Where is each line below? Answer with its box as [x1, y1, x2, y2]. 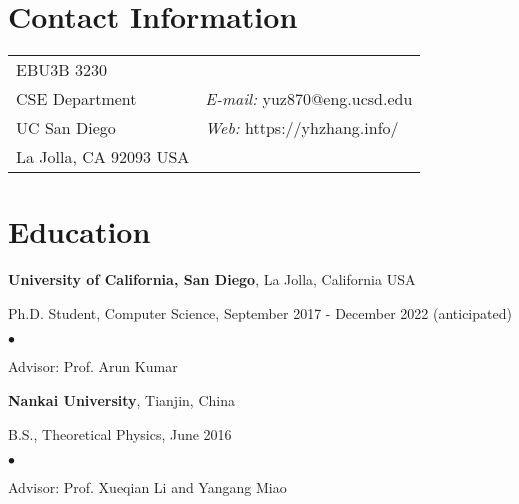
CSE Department [16, 87, 137, 111]
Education [8, 211, 151, 252]
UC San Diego [16, 116, 116, 140]
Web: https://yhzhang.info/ [205, 116, 399, 140]
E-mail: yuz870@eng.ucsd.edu [205, 87, 413, 111]
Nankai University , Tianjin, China [8, 390, 235, 411]
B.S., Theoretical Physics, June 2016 [8, 423, 232, 444]
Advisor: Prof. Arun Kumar [8, 356, 178, 377]
